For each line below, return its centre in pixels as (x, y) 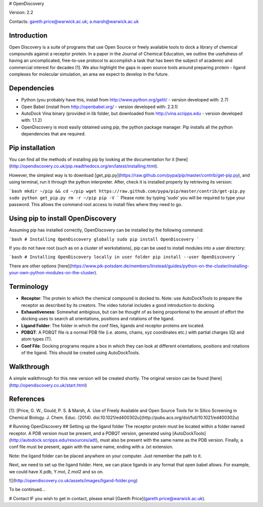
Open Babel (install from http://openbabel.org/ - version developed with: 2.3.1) (100, 107)
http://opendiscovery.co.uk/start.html (48, 385)
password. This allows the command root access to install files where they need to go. (96, 205)
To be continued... (27, 489)
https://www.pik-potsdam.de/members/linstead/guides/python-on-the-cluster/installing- (160, 266)
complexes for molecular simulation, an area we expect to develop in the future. (89, 74)
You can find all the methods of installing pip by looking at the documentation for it (92, 160)
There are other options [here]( (40, 266)
